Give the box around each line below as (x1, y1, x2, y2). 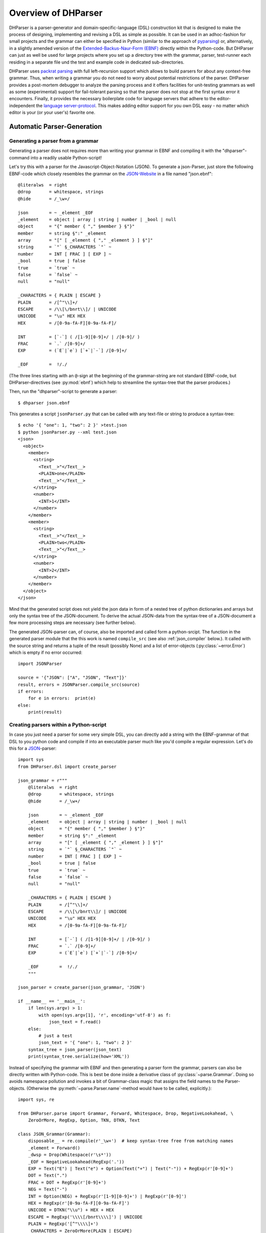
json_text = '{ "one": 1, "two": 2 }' (38, 1040, 133, 1046)
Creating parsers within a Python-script (9, 721, 107, 728)
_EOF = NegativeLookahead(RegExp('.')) (28, 1159, 125, 1164)
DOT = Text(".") (28, 1173, 67, 1178)
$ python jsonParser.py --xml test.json (18, 429, 117, 435)
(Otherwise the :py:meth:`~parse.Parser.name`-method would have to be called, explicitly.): (26, 1085, 212, 1091)
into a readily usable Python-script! (30, 154, 102, 160)
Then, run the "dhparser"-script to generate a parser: (9, 389, 118, 395)
